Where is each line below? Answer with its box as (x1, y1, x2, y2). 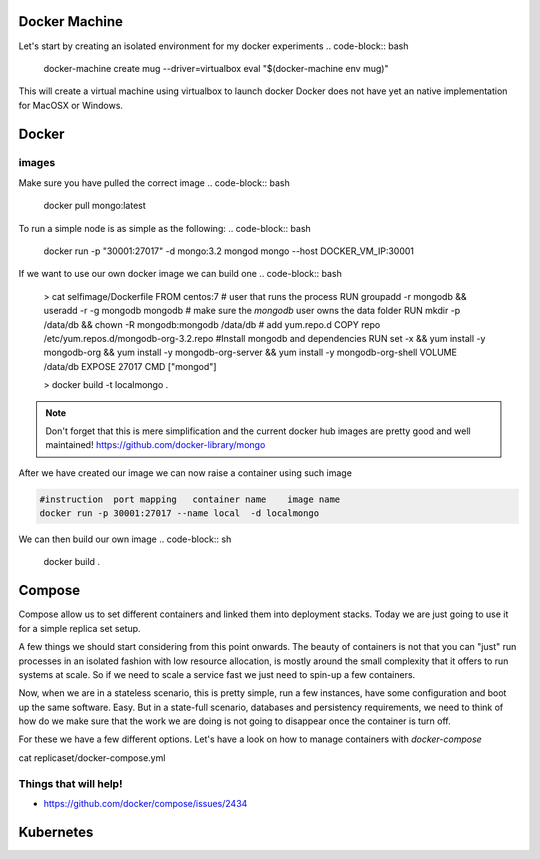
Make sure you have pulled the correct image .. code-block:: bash (18, 176, 290, 189)
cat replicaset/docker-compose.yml (18, 751, 166, 764)
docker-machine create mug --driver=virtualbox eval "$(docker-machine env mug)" (43, 62, 389, 74)
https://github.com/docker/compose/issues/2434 (43, 798, 248, 810)
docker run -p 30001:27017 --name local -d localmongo (39, 508, 320, 519)
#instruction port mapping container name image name (39, 493, 341, 505)
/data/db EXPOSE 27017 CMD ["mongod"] (43, 360, 217, 372)
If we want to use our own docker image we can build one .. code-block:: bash (18, 268, 342, 280)
